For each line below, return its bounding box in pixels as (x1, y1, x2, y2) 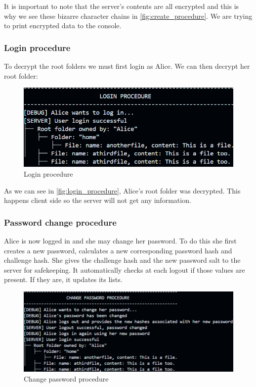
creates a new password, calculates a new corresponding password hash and (4, 245, 232, 255)
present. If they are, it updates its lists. (4, 274, 123, 285)
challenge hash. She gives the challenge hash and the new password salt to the (4, 255, 241, 265)
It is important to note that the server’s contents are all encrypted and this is (4, 1, 239, 11)
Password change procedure (4, 216, 117, 228)
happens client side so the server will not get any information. (4, 195, 191, 205)
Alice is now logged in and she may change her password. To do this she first (4, 235, 237, 245)
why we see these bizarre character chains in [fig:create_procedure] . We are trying (4, 10, 253, 21)
